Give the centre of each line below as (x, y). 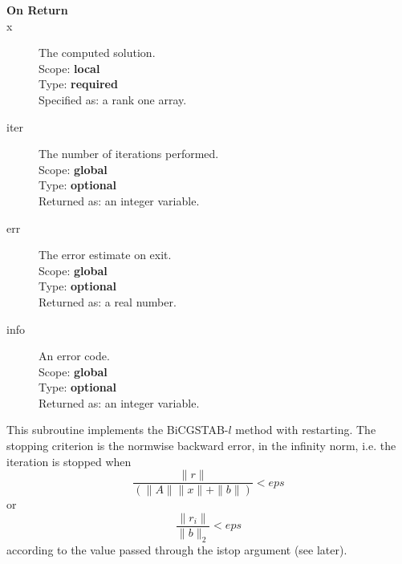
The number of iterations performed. (129, 154)
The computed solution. (97, 53)
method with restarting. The (306, 430)
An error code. (74, 356)
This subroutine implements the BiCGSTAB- (118, 430)
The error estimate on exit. (105, 255)
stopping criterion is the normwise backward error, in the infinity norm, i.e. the (201, 446)
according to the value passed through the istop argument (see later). (177, 549)
